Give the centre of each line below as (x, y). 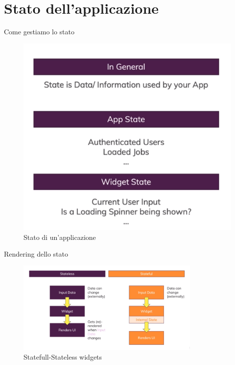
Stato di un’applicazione (60, 237)
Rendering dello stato (36, 253)
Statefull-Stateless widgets (63, 356)
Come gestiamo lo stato (39, 32)
